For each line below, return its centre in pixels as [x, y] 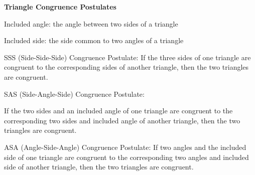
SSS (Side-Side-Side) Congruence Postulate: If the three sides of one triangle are [127, 57]
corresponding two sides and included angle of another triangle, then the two [122, 120]
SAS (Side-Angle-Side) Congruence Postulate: [74, 94]
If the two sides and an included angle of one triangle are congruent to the [118, 111]
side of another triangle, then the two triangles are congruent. [99, 167]
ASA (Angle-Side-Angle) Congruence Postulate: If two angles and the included [125, 147]
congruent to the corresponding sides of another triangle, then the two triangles [126, 67]
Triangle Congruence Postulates [60, 7]
